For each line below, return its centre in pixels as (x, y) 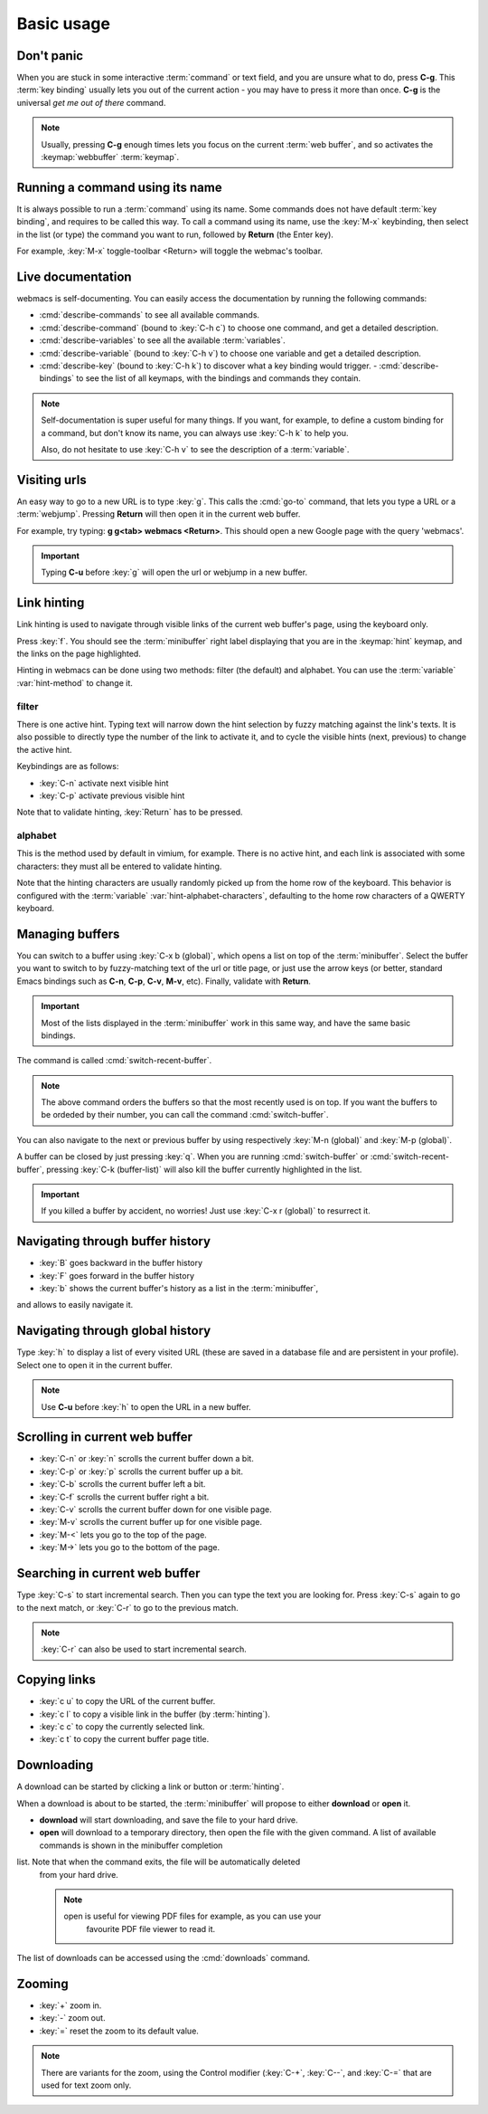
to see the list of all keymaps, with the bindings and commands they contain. (218, 378)
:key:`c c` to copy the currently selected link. (122, 1726)
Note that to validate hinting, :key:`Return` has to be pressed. (130, 812)
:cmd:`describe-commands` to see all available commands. (150, 315)
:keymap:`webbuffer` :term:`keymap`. (110, 157)
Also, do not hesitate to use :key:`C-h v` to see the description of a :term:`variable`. (195, 449)
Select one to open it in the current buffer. (95, 1365)
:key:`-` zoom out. (72, 2018)
